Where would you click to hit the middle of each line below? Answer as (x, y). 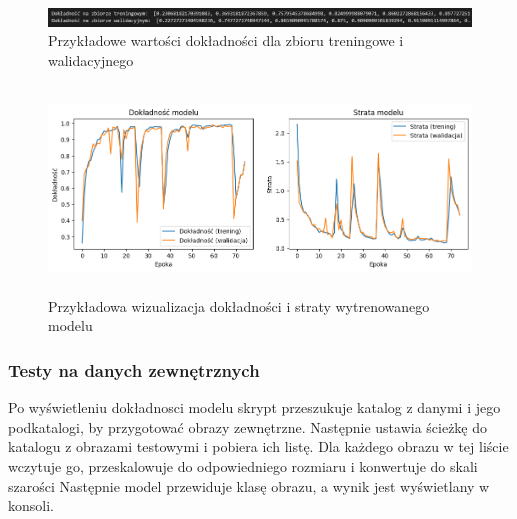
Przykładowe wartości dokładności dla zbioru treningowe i (226, 40)
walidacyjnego (91, 59)
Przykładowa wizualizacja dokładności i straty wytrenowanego (239, 305)
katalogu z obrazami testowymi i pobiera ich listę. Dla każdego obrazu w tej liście (258, 446)
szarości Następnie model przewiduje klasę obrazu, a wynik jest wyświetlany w (249, 485)
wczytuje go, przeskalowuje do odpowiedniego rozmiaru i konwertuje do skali (243, 466)
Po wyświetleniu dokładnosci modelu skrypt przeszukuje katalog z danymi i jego (254, 407)
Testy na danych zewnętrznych (134, 369)
